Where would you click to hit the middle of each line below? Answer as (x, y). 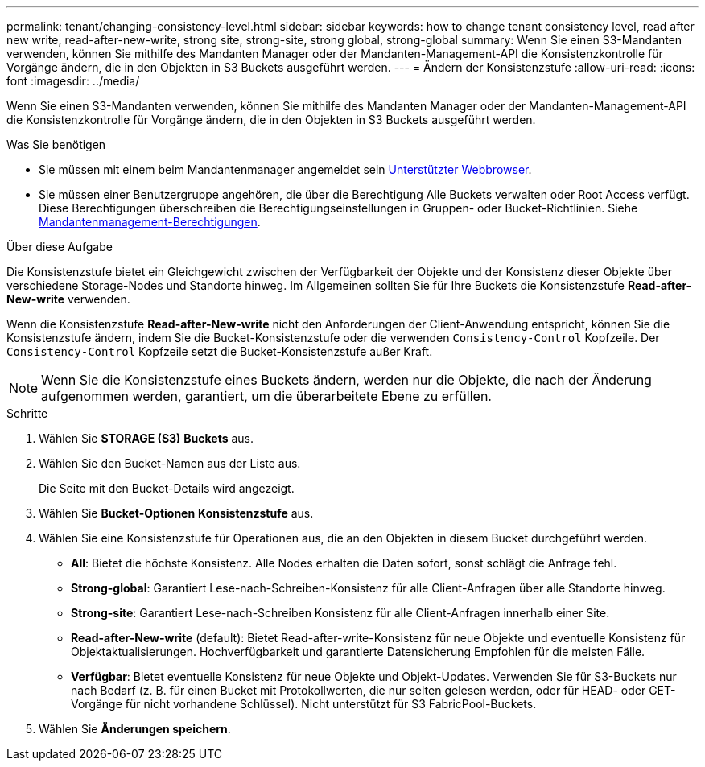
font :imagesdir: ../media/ (73, 81)
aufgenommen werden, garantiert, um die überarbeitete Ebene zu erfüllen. (266, 396)
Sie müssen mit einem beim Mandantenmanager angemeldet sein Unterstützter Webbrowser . (285, 169)
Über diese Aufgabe (60, 247)
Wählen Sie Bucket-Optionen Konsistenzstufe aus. (176, 513)
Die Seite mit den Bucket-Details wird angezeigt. (167, 488)
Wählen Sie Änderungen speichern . (135, 729)
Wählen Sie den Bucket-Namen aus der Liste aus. (170, 463)
